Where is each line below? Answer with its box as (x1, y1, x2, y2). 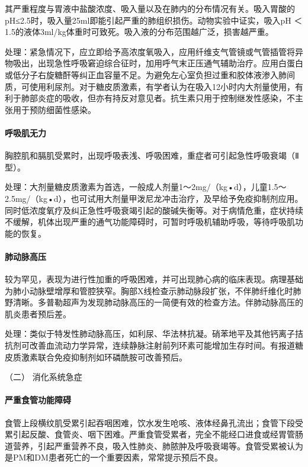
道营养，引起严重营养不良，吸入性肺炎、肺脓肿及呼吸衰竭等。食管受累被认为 (5, 439, 303, 452)
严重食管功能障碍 (5, 394, 71, 406)
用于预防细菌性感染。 (12, 103, 96, 115)
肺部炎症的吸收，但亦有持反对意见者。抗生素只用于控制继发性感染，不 (21, 92, 295, 104)
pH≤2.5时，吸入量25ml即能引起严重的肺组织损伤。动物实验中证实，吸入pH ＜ (5, 14, 303, 26)
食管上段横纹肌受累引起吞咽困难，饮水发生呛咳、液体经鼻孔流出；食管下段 (5, 416, 295, 429)
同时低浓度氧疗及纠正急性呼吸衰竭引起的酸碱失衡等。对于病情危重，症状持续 (5, 204, 303, 216)
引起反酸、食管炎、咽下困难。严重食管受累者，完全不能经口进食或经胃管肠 (12, 428, 303, 440)
